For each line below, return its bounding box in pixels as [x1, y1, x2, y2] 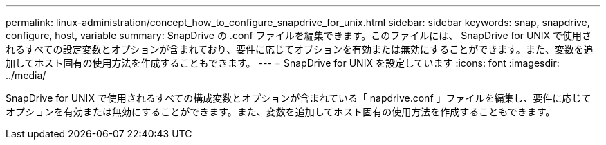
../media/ [6, 69, 46, 81]
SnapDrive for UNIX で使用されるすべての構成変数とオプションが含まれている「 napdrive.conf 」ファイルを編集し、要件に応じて [6, 92, 591, 104]
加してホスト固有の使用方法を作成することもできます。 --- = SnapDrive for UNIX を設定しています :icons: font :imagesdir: [6, 57, 560, 69]
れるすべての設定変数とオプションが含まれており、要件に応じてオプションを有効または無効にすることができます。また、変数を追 [6, 43, 594, 55]
